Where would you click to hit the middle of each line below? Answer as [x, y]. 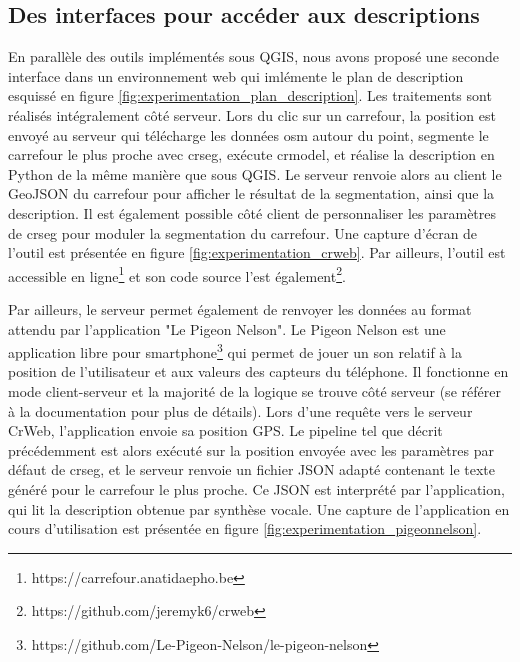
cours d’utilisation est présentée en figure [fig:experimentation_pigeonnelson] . [245, 528]
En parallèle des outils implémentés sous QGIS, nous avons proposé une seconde [254, 56]
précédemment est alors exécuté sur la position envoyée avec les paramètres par [251, 449]
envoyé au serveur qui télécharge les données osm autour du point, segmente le [248, 134]
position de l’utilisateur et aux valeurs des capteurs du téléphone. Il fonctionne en [258, 371]
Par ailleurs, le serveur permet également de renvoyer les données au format [240, 308]
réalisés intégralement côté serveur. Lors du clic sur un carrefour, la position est [252, 114]
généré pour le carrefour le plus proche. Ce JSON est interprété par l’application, [256, 488]
